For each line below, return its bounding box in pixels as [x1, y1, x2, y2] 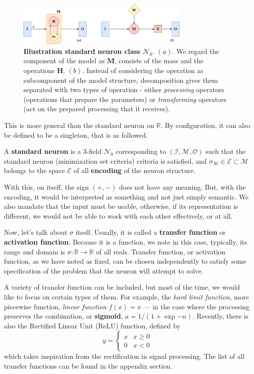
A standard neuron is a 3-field [4, 146, 102, 156]
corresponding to [116, 146, 166, 156]
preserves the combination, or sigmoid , [4, 311, 123, 321]
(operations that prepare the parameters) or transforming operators [24, 94, 227, 104]
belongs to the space [4, 165, 65, 175]
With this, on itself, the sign [4, 182, 89, 192]
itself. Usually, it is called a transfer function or [76, 227, 226, 237]
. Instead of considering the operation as [82, 65, 203, 75]
